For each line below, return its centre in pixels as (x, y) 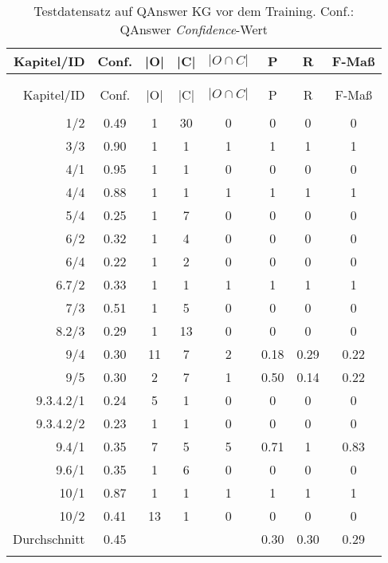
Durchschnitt (49, 539)
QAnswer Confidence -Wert (194, 29)
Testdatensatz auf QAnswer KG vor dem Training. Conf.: (194, 11)
